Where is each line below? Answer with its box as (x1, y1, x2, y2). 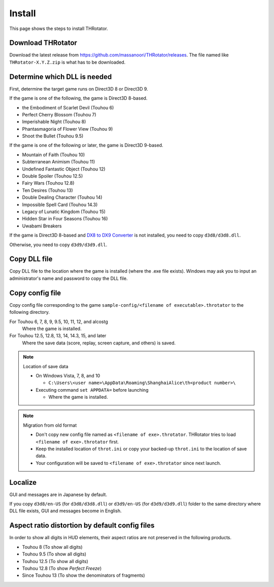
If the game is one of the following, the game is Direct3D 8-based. (9, 95, 148, 101)
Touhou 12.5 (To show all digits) (22, 558, 88, 564)
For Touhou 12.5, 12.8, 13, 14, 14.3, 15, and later (9, 333, 107, 339)
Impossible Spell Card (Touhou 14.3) (22, 201, 98, 208)
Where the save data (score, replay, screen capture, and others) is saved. (22, 340, 176, 346)
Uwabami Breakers (22, 223, 62, 229)
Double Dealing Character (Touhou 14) (22, 194, 102, 200)
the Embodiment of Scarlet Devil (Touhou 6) (22, 104, 114, 110)
